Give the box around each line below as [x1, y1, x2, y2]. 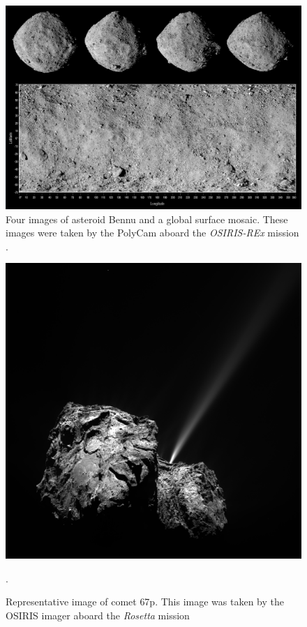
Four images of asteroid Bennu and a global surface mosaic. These [6, 211, 288, 226]
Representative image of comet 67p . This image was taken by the [6, 594, 285, 609]
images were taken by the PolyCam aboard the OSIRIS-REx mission [6, 225, 299, 240]
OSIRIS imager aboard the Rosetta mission [6, 608, 190, 623]
